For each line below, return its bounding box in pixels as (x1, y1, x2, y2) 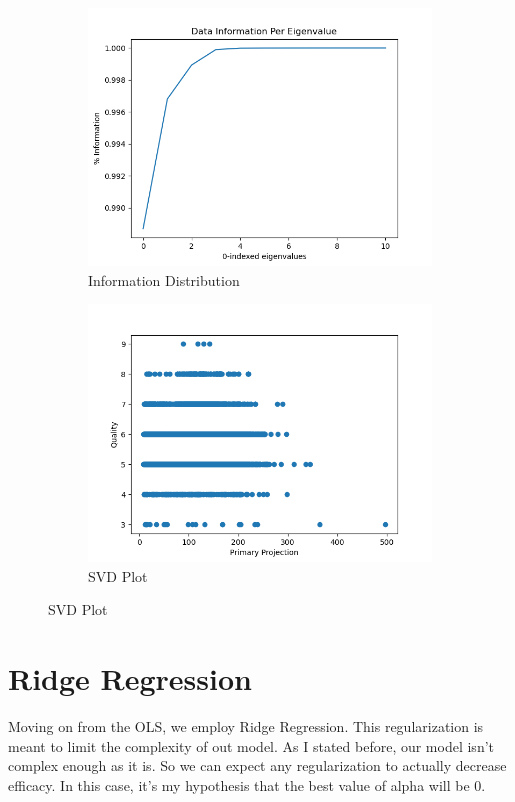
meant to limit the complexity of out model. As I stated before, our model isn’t (8, 735, 495, 756)
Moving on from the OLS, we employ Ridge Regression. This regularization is (8, 716, 484, 737)
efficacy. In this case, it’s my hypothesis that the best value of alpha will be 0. (8, 774, 486, 795)
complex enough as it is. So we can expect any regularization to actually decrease (8, 755, 507, 776)
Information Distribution (88, 269, 240, 290)
